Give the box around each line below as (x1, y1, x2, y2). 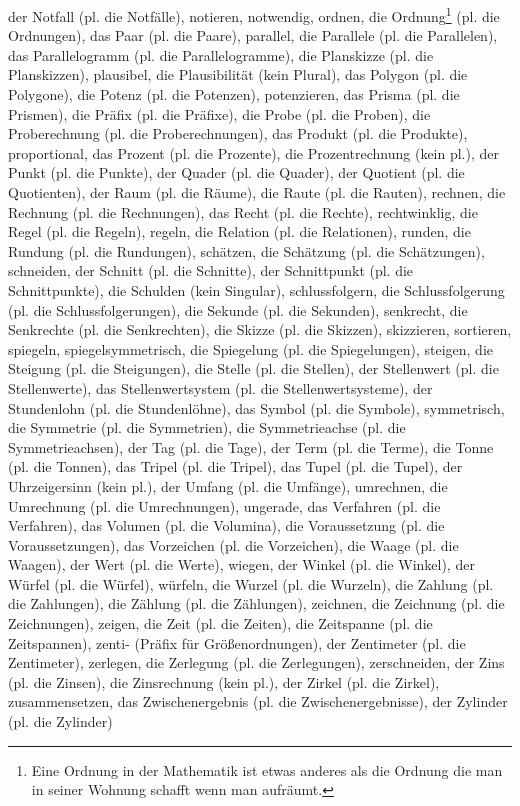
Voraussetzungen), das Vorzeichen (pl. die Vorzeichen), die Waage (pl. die (8, 534, 459, 555)
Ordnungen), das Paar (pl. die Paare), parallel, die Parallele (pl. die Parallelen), (8, 25, 498, 46)
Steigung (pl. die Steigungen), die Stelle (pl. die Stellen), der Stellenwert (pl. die (8, 358, 499, 379)
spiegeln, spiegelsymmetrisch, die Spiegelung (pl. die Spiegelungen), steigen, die (8, 338, 493, 359)
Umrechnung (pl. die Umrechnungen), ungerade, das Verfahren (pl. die (8, 495, 441, 516)
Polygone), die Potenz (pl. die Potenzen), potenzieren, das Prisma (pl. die (8, 84, 460, 105)
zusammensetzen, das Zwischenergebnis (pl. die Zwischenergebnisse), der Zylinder (8, 691, 508, 712)
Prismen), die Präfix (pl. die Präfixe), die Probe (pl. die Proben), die (8, 103, 431, 124)
